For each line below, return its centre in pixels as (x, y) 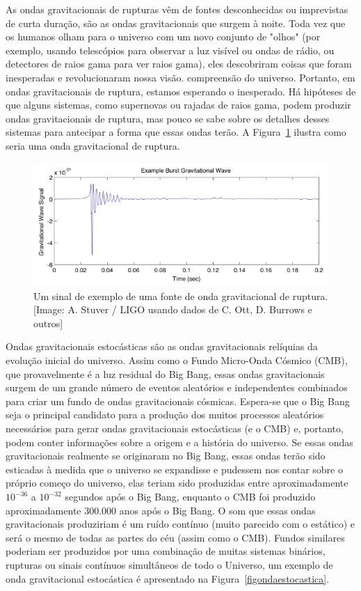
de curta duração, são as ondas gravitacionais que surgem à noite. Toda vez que (176, 23)
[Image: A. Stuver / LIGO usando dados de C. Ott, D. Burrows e (173, 309)
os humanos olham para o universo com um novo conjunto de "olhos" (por (163, 37)
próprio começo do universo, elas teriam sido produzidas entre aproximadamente (177, 483)
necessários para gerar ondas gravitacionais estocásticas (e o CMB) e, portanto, (175, 428)
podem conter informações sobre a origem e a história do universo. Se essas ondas (179, 442)
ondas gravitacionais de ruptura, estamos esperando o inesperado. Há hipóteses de (181, 91)
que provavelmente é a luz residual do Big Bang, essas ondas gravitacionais (165, 373)
